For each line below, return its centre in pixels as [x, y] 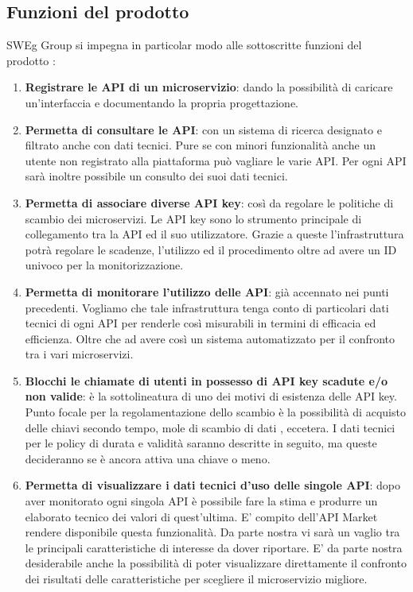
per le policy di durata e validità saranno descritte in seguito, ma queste [201, 443]
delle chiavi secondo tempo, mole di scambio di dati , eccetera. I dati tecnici [210, 427]
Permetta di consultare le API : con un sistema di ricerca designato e [203, 129]
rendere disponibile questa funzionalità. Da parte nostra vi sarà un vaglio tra [212, 532]
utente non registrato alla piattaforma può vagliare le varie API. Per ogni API [216, 160]
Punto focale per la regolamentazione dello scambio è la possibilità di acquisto [215, 412]
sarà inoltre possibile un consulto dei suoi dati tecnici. [156, 176]
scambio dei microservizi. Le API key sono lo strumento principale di [193, 218]
